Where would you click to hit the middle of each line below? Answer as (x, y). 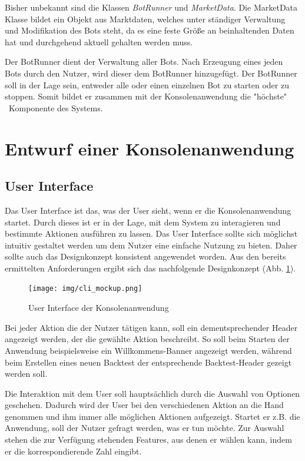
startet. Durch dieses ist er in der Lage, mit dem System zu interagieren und (143, 222)
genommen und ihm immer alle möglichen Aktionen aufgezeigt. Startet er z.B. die (152, 416)
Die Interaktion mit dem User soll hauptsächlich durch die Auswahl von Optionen (152, 393)
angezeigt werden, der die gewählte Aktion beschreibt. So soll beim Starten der (147, 339)
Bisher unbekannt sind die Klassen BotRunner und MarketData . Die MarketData (151, 7)
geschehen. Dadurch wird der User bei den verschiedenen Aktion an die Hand (144, 405)
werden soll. (26, 374)
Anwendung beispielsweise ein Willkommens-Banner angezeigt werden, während (148, 350)
